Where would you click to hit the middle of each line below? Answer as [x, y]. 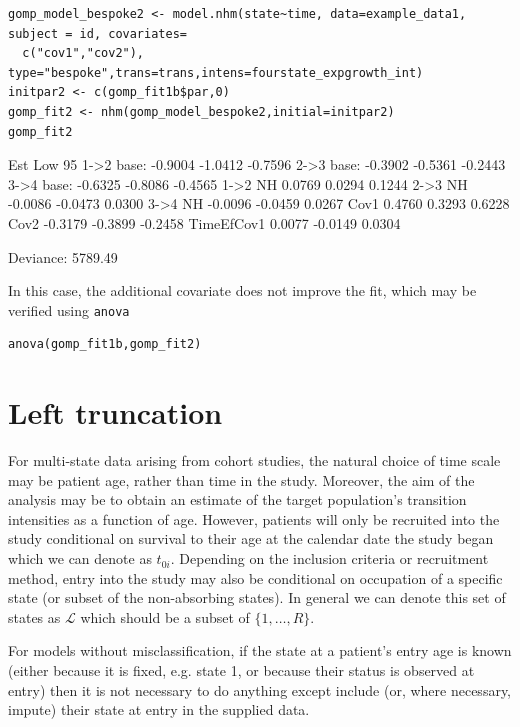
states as [34, 616]
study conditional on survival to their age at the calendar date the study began [251, 538]
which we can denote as [80, 558]
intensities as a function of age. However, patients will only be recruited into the [254, 518]
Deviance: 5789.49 [63, 256]
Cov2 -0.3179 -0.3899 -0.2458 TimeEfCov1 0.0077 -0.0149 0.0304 [204, 222]
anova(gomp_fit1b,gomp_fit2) [105, 344]
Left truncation [115, 412]
